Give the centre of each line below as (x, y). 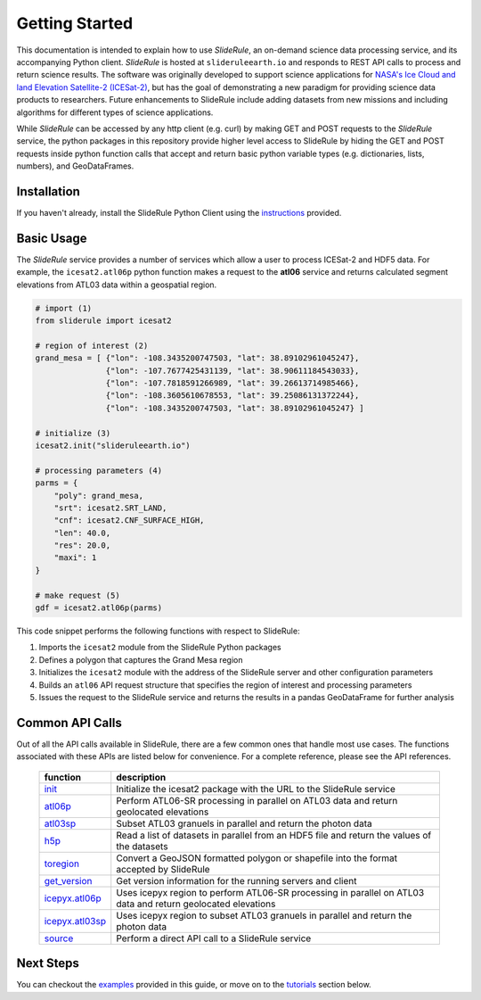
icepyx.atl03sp (75, 921)
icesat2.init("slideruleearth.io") (113, 445)
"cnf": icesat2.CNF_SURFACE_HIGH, (129, 521)
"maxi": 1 (75, 558)
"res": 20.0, (82, 545)
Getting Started (75, 23)
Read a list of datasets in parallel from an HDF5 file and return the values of (274, 835)
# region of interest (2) (92, 345)
